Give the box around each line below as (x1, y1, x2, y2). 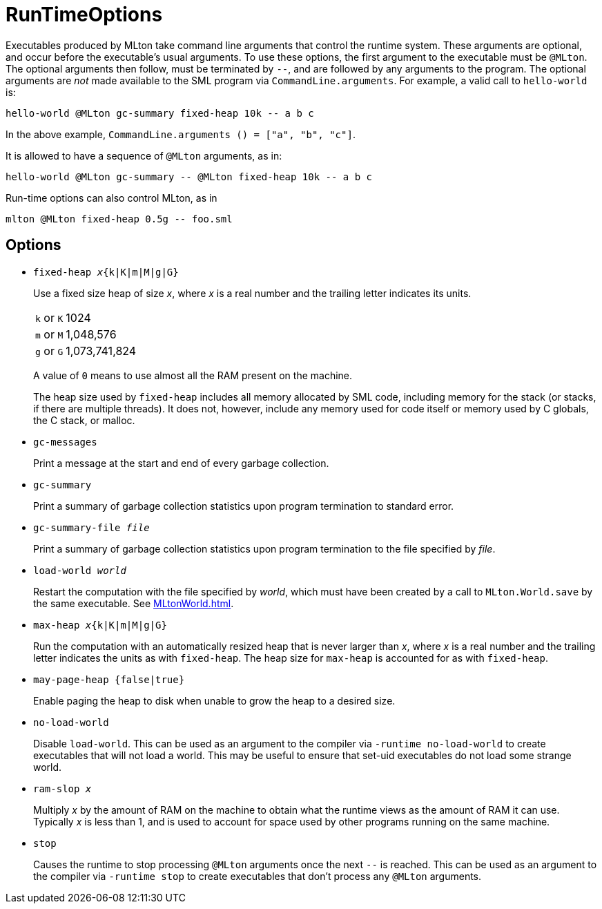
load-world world (33, 564, 126, 576)
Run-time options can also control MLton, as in (6, 191, 217, 204)
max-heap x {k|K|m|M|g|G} (33, 619, 167, 631)
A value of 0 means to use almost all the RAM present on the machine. (33, 369, 353, 381)
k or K (35, 310, 64, 325)
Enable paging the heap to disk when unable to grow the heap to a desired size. (33, 694, 396, 707)
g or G (35, 343, 64, 358)
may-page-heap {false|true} (33, 673, 185, 685)
